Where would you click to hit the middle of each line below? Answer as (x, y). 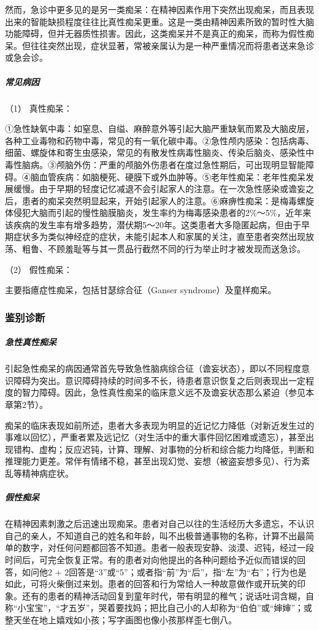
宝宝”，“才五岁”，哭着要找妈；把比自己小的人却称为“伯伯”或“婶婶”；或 (169, 608)
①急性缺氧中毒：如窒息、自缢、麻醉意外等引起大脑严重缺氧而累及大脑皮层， (159, 129)
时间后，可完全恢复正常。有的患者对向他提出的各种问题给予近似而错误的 (151, 559)
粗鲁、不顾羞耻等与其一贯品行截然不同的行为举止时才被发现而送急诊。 (163, 249)
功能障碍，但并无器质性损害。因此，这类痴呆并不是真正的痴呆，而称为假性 (155, 33)
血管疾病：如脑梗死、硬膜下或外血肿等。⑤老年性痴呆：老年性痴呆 (172, 176)
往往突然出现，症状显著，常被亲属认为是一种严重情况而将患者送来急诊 (172, 45)
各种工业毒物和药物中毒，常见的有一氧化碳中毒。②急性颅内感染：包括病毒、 (159, 140)
